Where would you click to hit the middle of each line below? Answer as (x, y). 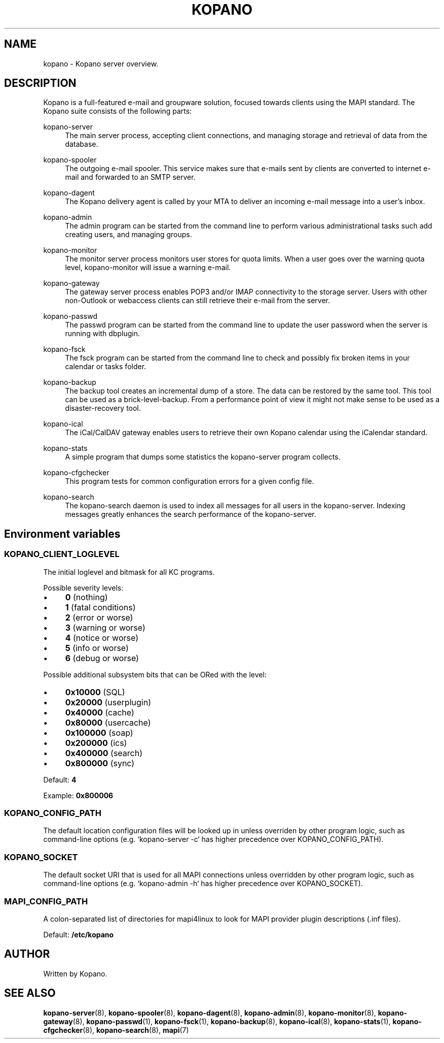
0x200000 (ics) (96, 743)
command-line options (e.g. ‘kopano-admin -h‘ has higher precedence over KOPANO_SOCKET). (203, 884)
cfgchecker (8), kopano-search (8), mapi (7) (116, 1030)
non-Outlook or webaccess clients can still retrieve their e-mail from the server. (198, 301)
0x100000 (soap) (99, 732)
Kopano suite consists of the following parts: (118, 111)
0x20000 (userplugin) (108, 702)
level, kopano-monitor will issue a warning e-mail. (148, 268)
